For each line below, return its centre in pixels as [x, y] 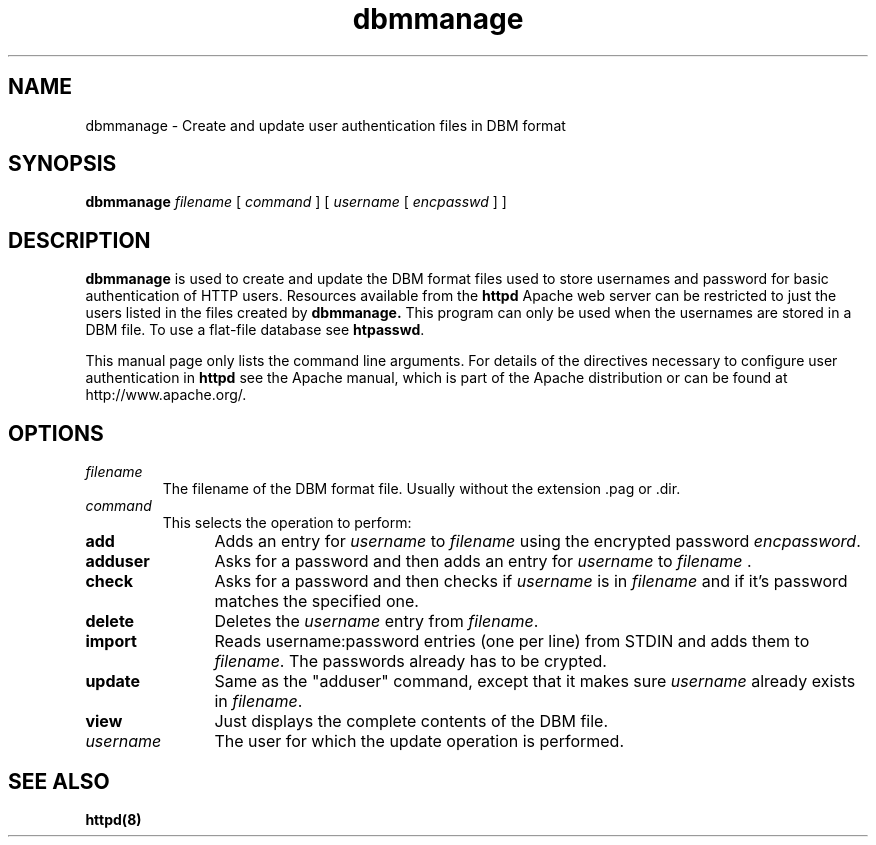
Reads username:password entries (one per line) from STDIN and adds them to [512, 641]
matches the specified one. [316, 601]
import [111, 641]
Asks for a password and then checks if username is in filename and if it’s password [531, 581]
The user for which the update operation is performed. [419, 741]
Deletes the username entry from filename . [376, 621]
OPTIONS [56, 433]
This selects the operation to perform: [287, 523]
